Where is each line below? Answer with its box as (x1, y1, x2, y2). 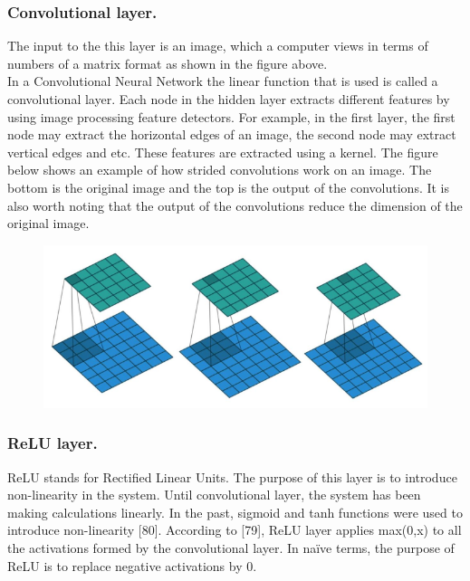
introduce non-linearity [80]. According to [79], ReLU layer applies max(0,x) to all (7, 520, 462, 539)
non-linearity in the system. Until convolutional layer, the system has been (7, 485, 421, 504)
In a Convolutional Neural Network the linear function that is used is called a (7, 71, 438, 90)
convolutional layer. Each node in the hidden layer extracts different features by (7, 90, 450, 108)
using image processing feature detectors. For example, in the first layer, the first (7, 107, 456, 126)
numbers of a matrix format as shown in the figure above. (7, 53, 328, 72)
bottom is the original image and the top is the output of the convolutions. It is (7, 177, 450, 196)
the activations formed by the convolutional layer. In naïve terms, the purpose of (7, 538, 455, 557)
